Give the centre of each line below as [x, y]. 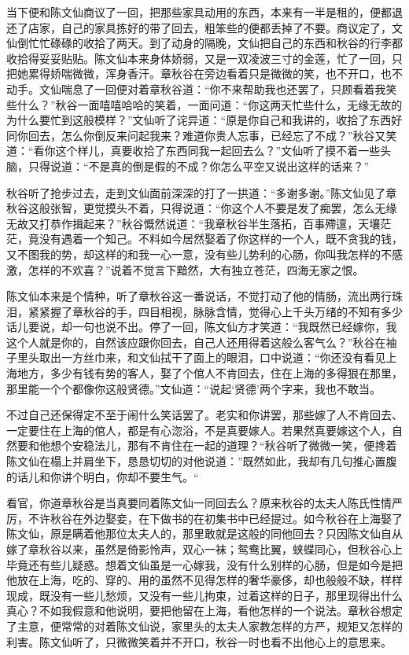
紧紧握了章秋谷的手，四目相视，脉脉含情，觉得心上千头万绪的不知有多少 [215, 311]
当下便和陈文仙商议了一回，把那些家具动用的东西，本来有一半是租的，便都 [199, 12]
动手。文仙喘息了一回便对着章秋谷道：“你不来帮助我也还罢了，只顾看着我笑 [202, 88]
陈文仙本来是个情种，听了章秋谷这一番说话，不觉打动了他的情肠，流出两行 [199, 296]
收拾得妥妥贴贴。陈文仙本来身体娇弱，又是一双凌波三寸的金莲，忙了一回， [199, 58]
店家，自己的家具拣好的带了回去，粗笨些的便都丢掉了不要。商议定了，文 [215, 27]
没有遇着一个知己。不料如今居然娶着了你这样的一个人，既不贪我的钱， [221, 239]
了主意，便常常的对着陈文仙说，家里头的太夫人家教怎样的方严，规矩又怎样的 [204, 626]
